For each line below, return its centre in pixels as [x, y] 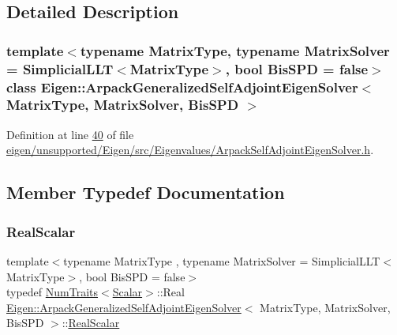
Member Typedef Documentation [146, 192]
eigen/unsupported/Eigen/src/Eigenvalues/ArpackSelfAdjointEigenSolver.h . [190, 150]
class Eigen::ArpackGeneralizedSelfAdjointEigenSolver [182, 87]
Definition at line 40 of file [70, 134]
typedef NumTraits [52, 292]
